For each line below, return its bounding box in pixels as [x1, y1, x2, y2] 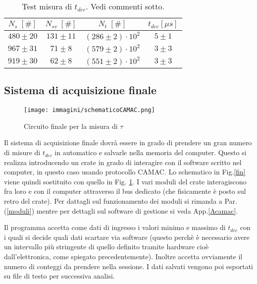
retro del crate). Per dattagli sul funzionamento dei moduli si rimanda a [4, 196, 222, 206]
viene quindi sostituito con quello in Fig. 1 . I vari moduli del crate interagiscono [4, 176, 247, 186]
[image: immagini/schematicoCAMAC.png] [24, 107, 155, 114]
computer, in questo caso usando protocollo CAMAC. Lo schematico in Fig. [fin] [4, 167, 246, 177]
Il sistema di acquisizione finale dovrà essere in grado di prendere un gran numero [4, 137, 252, 148]
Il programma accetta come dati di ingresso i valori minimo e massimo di [4, 222, 226, 232]
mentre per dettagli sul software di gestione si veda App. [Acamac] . [36, 205, 238, 216]
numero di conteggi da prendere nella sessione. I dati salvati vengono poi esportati [4, 261, 253, 271]
